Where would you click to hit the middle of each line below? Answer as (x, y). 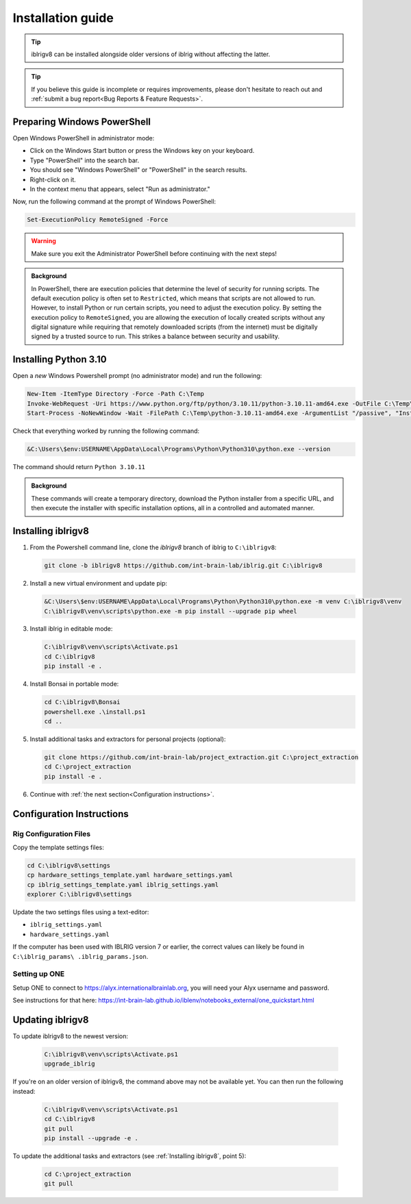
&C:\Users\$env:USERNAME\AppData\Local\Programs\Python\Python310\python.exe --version (179, 449)
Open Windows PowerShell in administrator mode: (84, 138)
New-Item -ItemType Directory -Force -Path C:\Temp (116, 394)
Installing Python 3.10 (60, 360)
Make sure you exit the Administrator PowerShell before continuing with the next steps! (154, 253)
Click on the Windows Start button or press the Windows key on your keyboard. (142, 151)
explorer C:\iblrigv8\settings (80, 894)
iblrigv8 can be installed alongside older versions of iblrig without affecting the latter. (151, 54)
